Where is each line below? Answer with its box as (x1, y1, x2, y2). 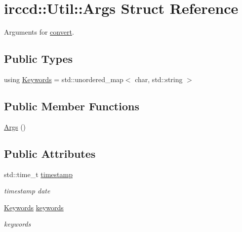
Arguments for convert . (4, 27, 74, 37)
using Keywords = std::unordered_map (4, 74, 123, 84)
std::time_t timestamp (4, 169, 73, 179)
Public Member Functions (4, 98, 139, 113)
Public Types (4, 51, 73, 66)
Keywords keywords (4, 202, 64, 212)
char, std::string (135, 74, 183, 84)
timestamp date (4, 186, 50, 196)
